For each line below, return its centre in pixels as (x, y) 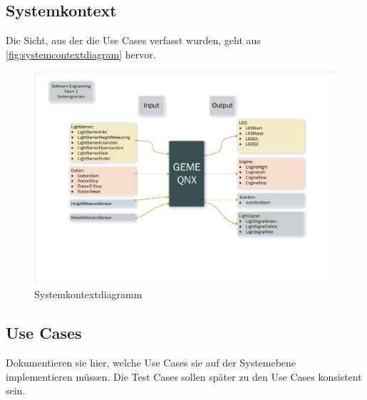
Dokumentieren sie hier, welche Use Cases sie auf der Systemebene (151, 363)
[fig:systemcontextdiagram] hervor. (81, 54)
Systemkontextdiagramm (88, 294)
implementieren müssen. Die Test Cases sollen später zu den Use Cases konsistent (184, 376)
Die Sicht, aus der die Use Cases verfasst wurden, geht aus (133, 40)
